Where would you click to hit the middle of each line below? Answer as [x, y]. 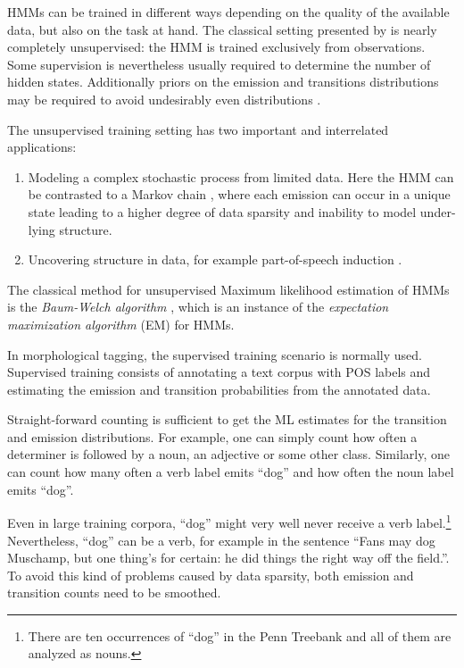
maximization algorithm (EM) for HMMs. [121, 324]
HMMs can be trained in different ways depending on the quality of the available [228, 12]
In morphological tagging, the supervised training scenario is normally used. [215, 354]
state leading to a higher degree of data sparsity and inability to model [222, 211]
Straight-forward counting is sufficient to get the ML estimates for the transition [227, 419]
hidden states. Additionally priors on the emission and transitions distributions [223, 82]
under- [438, 211]
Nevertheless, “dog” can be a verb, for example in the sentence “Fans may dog [221, 540]
